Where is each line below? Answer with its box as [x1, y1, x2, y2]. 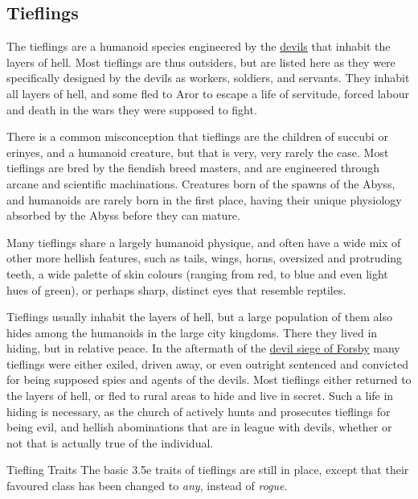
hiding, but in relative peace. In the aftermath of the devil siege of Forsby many [6, 340, 400, 357]
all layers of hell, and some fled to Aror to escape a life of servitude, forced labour [6, 85, 410, 101]
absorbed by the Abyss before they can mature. [6, 207, 240, 224]
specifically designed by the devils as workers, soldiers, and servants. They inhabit [6, 69, 410, 86]
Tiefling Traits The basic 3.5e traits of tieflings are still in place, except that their [6, 461, 409, 478]
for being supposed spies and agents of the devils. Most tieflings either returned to [6, 371, 412, 388]
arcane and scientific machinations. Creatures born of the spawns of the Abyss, [6, 175, 395, 192]
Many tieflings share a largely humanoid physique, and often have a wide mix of [6, 233, 401, 250]
